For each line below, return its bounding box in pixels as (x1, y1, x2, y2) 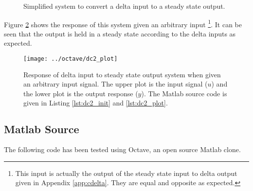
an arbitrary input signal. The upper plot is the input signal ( (23, 79, 208, 89)
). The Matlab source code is (141, 88, 227, 98)
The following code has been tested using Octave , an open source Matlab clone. (4, 144, 241, 155)
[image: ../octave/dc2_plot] (23, 55, 118, 63)
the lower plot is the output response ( (23, 88, 138, 98)
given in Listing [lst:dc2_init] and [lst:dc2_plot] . (23, 98, 168, 108)
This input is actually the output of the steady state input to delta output (15, 168, 237, 178)
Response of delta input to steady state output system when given (23, 69, 221, 79)
